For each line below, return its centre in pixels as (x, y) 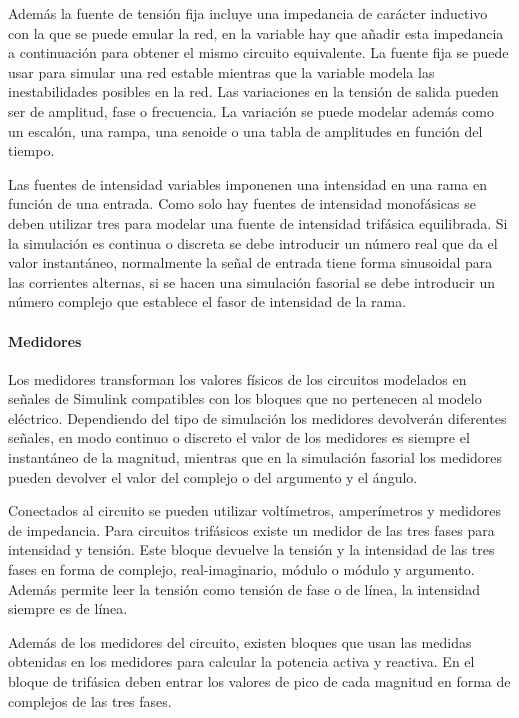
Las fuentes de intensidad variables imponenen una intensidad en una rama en (248, 183)
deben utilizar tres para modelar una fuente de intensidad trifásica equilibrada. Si (258, 222)
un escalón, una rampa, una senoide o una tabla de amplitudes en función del (245, 130)
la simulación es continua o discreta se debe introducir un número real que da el (253, 242)
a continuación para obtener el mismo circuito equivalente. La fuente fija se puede (258, 52)
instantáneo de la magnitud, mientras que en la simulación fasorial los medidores (255, 457)
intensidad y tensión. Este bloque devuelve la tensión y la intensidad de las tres (251, 549)
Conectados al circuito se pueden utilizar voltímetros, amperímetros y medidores (254, 510)
